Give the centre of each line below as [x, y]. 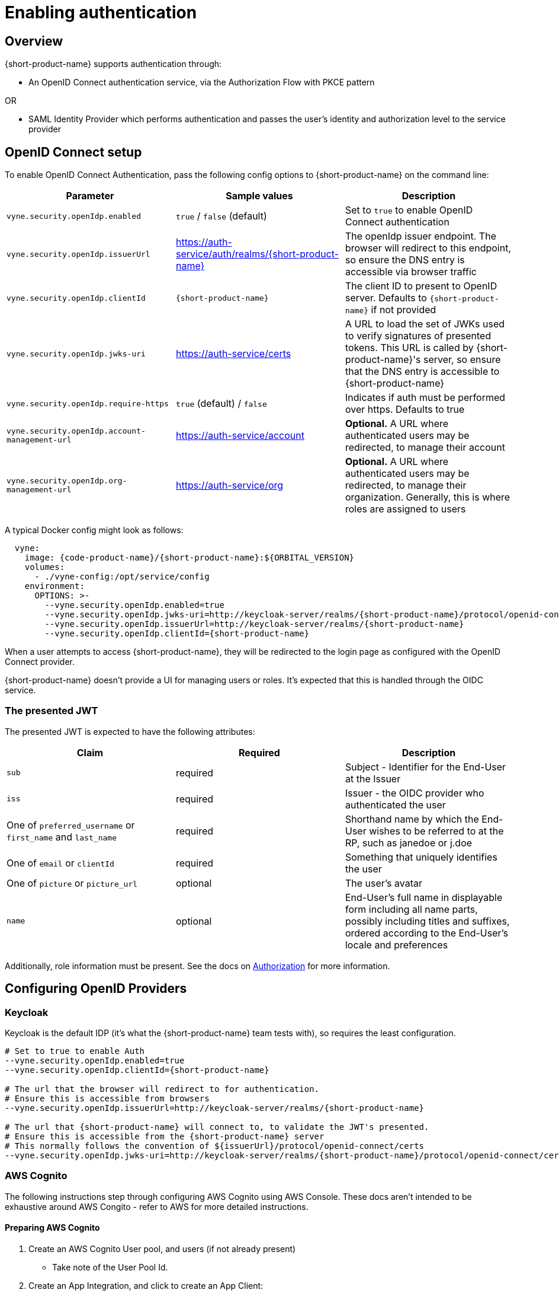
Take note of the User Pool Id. [110, 1267]
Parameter [90, 196]
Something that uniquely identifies [421, 857]
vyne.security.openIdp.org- [67, 481]
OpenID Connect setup [73, 152]
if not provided [404, 310]
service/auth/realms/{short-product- [257, 254]
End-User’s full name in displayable [424, 897]
